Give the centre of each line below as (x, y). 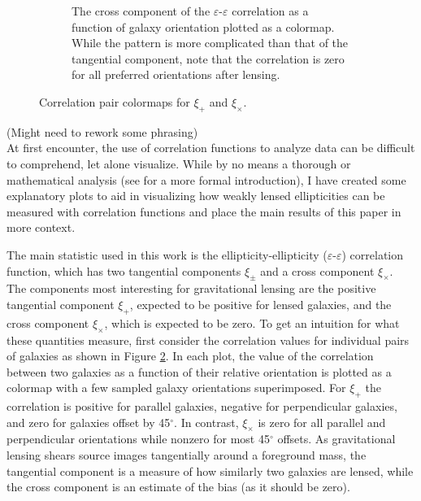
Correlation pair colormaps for (115, 101)
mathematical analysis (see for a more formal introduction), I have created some (206, 179)
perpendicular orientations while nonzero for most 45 (138, 439)
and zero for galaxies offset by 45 (89, 422)
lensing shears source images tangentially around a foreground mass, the (187, 455)
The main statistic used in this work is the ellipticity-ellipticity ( (167, 254)
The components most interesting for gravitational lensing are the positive (191, 288)
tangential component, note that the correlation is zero (208, 58)
